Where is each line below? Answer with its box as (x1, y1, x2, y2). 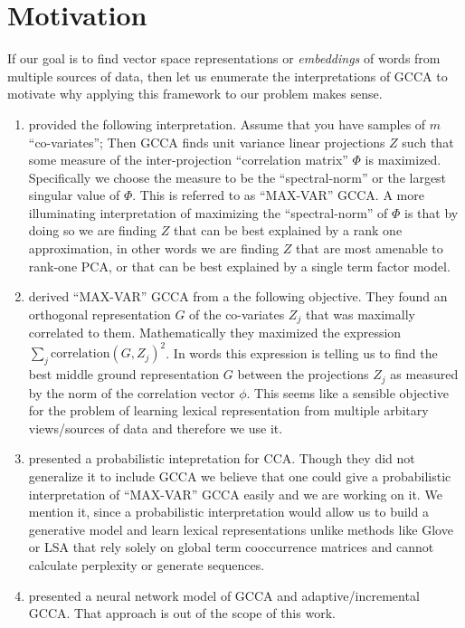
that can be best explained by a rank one (173, 221, 403, 240)
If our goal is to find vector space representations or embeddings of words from (7, 49, 441, 68)
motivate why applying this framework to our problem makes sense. (7, 84, 383, 103)
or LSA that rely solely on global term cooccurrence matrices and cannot (28, 538, 434, 557)
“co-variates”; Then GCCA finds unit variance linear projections (28, 132, 385, 151)
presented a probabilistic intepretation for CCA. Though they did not (28, 449, 415, 468)
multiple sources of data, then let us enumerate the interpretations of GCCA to (7, 66, 448, 85)
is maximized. (365, 150, 441, 169)
